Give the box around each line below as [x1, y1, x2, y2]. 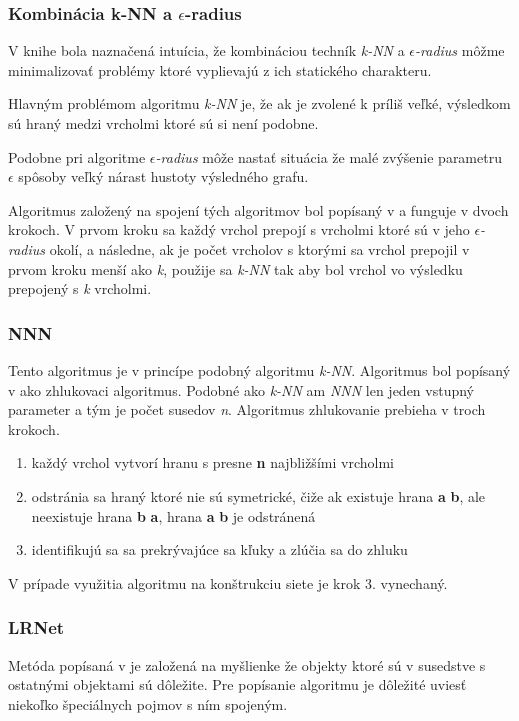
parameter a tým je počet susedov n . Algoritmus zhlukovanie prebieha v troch [8, 399, 486, 420]
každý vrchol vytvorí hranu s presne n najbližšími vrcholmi [31, 452, 394, 473]
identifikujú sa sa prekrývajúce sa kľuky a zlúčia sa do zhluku [31, 539, 408, 560]
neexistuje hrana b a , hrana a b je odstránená [31, 505, 316, 526]
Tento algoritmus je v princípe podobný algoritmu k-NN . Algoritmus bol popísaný [8, 359, 511, 380]
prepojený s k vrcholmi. [8, 278, 152, 299]
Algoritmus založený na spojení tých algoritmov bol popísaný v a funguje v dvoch [8, 199, 509, 220]
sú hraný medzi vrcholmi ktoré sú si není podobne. [8, 113, 319, 133]
